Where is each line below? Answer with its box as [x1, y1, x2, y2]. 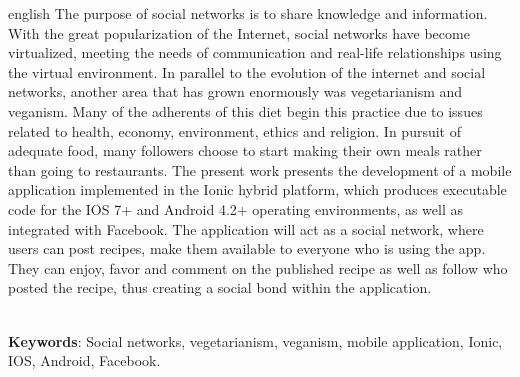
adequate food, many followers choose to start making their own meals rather [8, 140, 482, 161]
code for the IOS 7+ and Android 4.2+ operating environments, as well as [8, 198, 464, 219]
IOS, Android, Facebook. [8, 350, 161, 371]
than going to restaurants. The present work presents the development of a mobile [8, 159, 512, 180]
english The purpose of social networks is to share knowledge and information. [8, 3, 488, 23]
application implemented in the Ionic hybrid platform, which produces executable [8, 179, 507, 200]
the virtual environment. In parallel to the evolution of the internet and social [8, 61, 486, 82]
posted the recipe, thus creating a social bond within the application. [8, 277, 432, 298]
